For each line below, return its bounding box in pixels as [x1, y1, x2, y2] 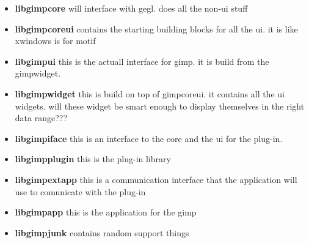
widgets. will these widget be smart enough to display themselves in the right [15, 99, 305, 112]
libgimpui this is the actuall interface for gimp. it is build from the [15, 54, 269, 67]
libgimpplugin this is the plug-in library [15, 152, 171, 165]
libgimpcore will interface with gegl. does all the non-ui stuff [15, 2, 248, 14]
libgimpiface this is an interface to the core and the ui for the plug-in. [15, 132, 283, 144]
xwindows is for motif [15, 34, 96, 47]
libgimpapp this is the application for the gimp [15, 206, 197, 219]
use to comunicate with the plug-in [15, 185, 146, 198]
